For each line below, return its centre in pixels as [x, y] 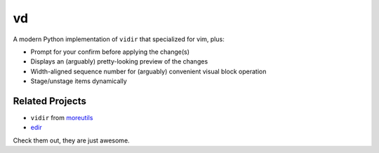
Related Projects [50, 101]
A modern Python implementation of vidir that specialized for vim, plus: [119, 39]
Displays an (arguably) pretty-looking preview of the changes [119, 61]
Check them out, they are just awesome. [71, 140]
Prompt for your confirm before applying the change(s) [110, 52]
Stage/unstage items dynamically [79, 81]
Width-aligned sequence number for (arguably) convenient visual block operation [148, 71]
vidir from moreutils [62, 118]
